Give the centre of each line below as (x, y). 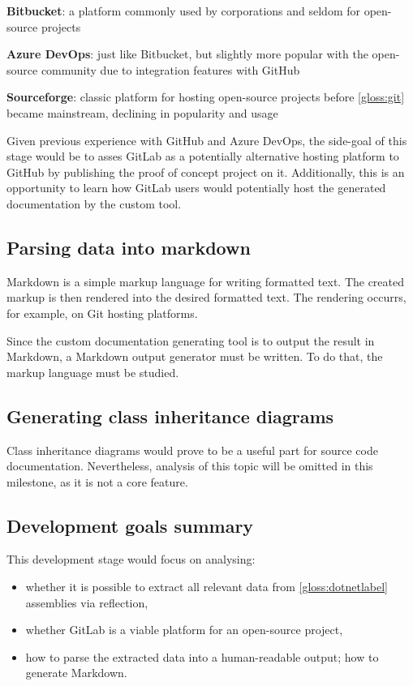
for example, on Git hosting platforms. (102, 313)
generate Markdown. (76, 673)
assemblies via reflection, (87, 602)
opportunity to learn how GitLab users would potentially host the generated (196, 188)
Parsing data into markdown (129, 247)
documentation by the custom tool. (94, 203)
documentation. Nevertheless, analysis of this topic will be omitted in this (190, 466)
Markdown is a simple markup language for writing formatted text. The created (206, 281)
